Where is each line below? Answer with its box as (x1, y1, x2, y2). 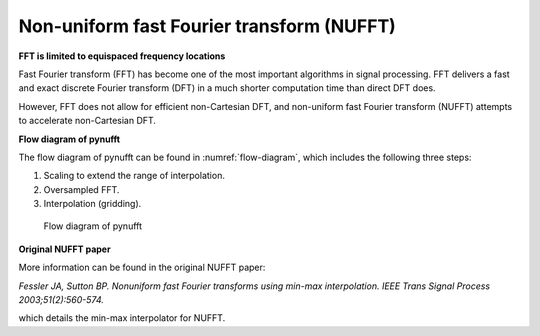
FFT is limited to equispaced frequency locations (18, 50, 226, 62)
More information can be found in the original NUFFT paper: (18, 261, 266, 274)
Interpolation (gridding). (43, 198, 142, 210)
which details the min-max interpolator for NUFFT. (18, 312, 226, 324)
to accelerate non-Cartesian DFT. (18, 115, 157, 127)
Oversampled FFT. (43, 183, 120, 195)
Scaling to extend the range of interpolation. (43, 170, 225, 182)
